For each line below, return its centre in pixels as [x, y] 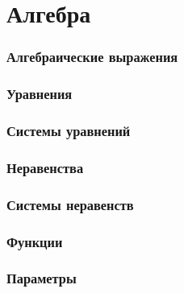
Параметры [42, 278]
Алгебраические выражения [92, 57]
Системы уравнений [69, 130]
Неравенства [45, 167]
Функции [35, 241]
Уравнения [40, 94]
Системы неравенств [70, 204]
